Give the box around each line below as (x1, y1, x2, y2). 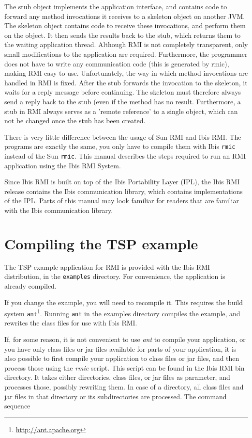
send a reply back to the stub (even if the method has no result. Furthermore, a (4, 96, 241, 106)
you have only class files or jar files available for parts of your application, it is (4, 343, 237, 354)
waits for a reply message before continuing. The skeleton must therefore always (4, 87, 241, 97)
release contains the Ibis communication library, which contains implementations (4, 186, 243, 196)
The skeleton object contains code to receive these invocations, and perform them (4, 20, 246, 31)
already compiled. (4, 280, 57, 291)
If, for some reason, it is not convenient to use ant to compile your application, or (4, 334, 246, 344)
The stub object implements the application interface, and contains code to (4, 1, 227, 11)
